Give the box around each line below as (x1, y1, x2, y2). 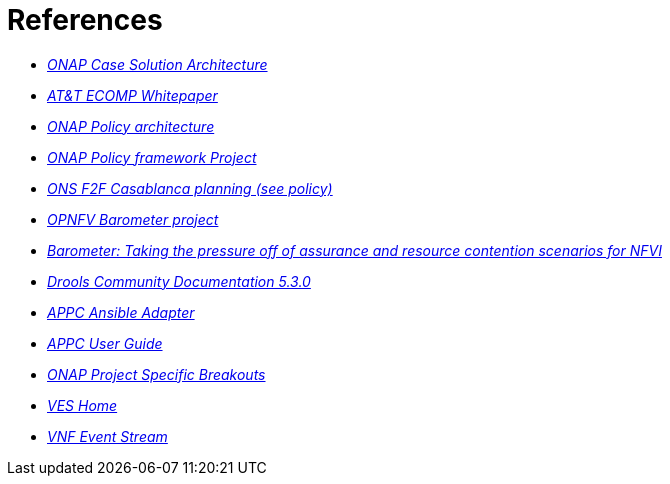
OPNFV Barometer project (47, 210, 219, 228)
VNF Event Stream (47, 427, 168, 445)
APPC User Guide (47, 334, 163, 352)
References (7, 3, 163, 37)
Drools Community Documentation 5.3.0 (47, 272, 311, 290)
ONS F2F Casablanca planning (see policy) (47, 179, 333, 197)
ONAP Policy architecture (47, 117, 215, 135)
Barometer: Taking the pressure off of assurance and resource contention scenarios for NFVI (47, 241, 662, 259)
